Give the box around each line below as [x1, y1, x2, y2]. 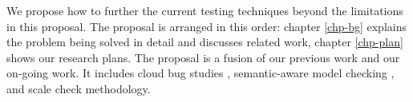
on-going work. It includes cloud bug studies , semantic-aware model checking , [6, 65, 395, 81]
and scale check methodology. [6, 80, 151, 96]
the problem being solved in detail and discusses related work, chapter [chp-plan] [6, 33, 403, 50]
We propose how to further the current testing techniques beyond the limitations [6, 2, 403, 18]
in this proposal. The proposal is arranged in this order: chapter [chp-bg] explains [6, 18, 407, 34]
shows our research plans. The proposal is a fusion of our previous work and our [6, 49, 400, 65]
